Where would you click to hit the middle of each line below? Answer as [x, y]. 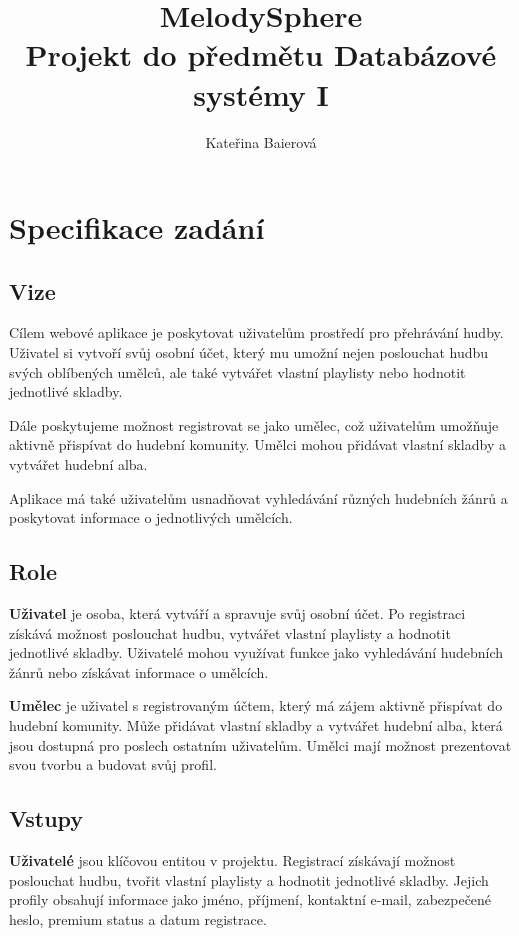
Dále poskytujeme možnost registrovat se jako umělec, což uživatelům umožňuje [254, 424]
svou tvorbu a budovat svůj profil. [113, 764]
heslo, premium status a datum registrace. [138, 918]
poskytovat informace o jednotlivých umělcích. [151, 517]
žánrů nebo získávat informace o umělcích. [139, 671]
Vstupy [46, 818]
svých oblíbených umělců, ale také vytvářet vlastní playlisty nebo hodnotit [237, 371]
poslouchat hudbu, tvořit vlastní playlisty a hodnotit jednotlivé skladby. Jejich [249, 879]
